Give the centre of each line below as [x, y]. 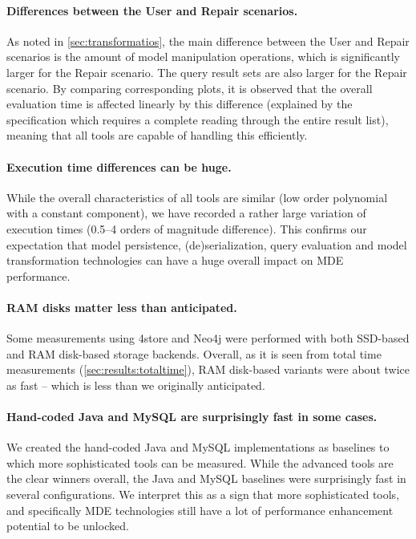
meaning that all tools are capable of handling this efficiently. [157, 135]
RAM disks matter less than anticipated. [122, 307]
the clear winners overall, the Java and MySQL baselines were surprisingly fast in [206, 478]
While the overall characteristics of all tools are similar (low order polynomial [197, 197]
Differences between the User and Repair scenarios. [152, 10]
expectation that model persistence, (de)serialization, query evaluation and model [207, 244]
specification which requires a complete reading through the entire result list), [198, 119]
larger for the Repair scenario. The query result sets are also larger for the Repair [207, 72]
